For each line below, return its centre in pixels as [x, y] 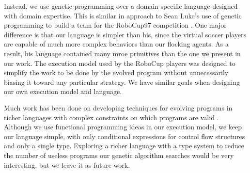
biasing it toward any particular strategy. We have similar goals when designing [122, 82]
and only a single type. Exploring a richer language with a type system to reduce [124, 146]
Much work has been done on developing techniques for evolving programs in [118, 107]
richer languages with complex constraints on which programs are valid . [111, 117]
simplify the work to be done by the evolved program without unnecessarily [116, 72]
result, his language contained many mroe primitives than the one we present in [122, 53]
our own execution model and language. [63, 91]
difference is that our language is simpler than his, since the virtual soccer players [125, 34]
